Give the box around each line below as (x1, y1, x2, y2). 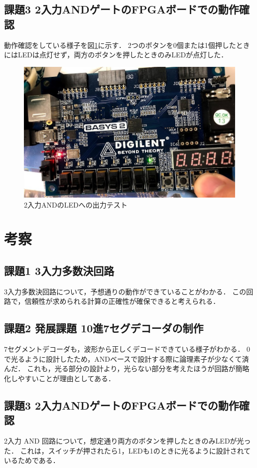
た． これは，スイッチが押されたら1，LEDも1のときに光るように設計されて (4, 445, 251, 456)
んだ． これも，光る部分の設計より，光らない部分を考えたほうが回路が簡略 (4, 363, 250, 374)
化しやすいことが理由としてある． (4, 373, 116, 384)
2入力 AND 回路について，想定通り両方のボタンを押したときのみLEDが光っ (4, 436, 251, 446)
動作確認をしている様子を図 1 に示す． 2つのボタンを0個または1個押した (4, 39, 236, 50)
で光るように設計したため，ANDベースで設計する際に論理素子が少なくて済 (4, 353, 249, 364)
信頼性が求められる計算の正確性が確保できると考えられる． (24, 296, 220, 306)
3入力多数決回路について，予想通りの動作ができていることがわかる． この (4, 286, 247, 296)
